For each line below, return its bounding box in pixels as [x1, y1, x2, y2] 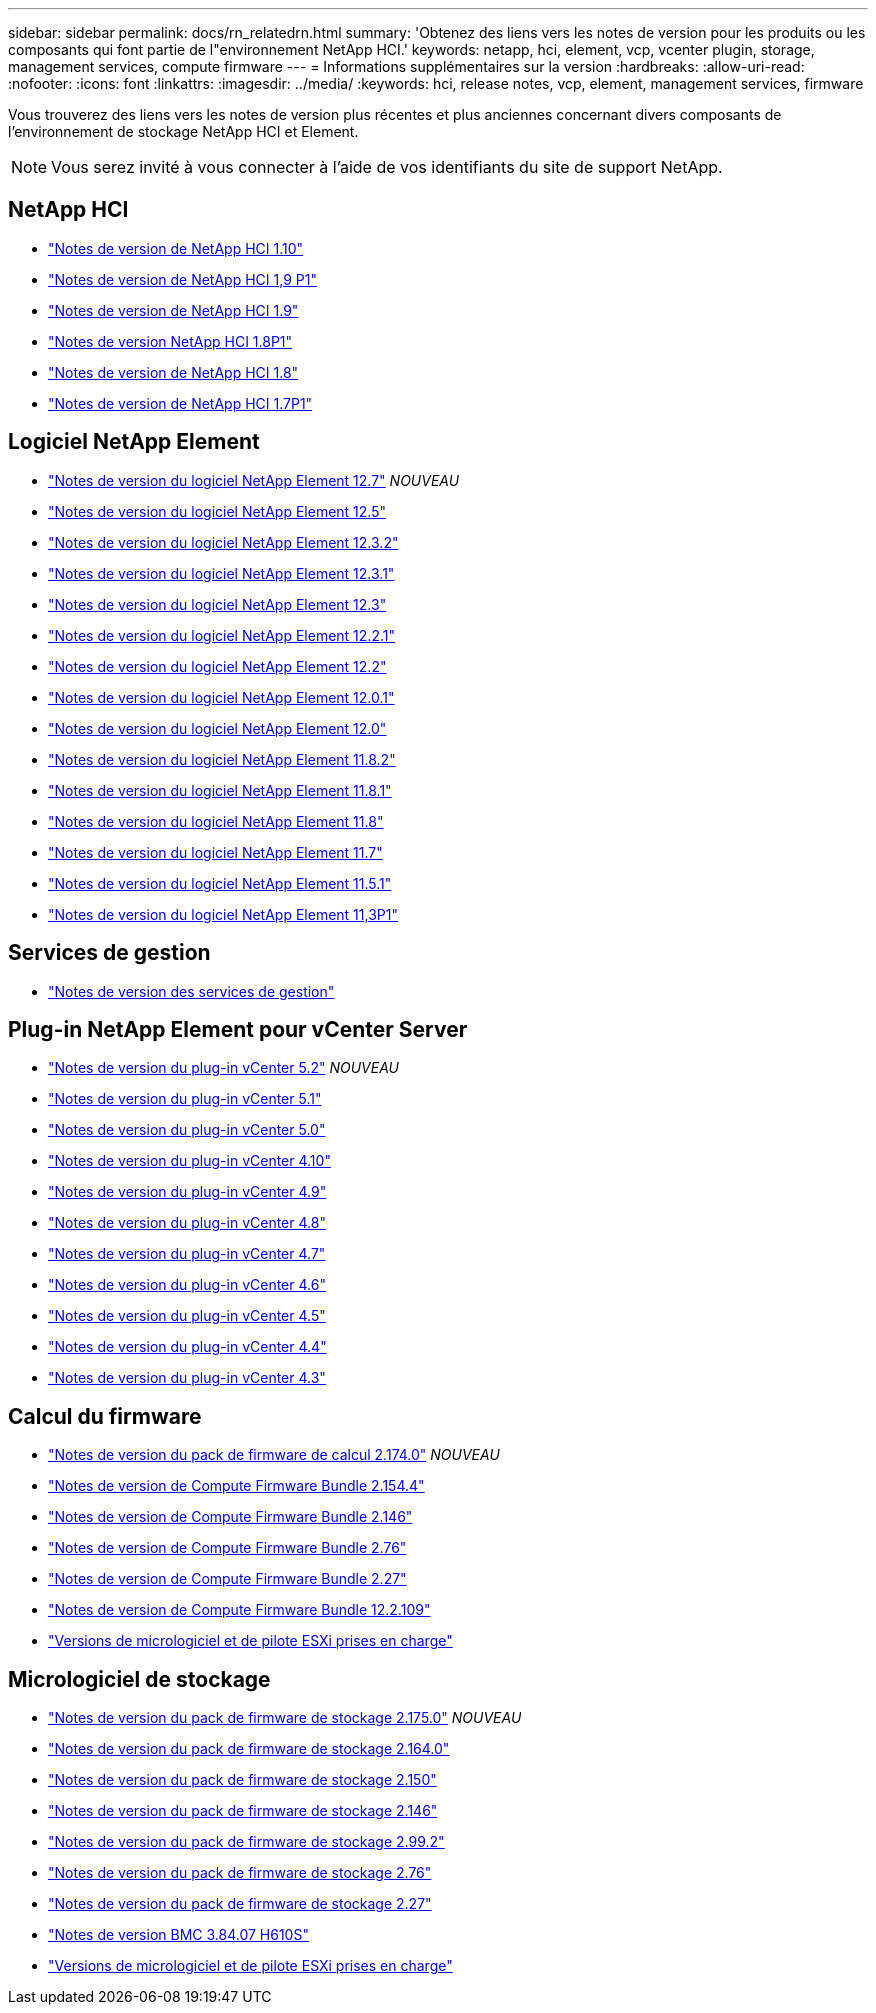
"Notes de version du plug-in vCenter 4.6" [48, 1276, 326, 1294]
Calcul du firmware [8, 1403, 202, 1429]
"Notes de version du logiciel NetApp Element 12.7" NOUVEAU [48, 471, 460, 489]
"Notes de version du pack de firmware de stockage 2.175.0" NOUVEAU [48, 1709, 522, 1727]
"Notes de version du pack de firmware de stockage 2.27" [48, 1895, 432, 1913]
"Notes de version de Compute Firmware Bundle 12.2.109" [48, 1601, 431, 1619]
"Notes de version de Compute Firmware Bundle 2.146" [48, 1508, 413, 1526]
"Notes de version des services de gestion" [48, 982, 335, 1000]
